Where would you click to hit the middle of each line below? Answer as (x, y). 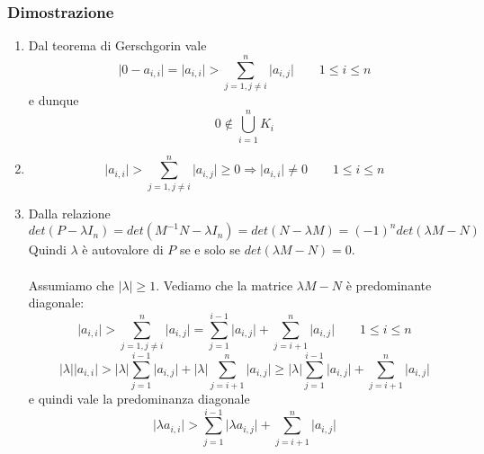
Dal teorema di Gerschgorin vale (117, 45)
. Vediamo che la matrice (224, 285)
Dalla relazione (69, 213)
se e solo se (210, 249)
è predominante (389, 285)
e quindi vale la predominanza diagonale (139, 398)
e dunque (54, 99)
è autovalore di (123, 249)
